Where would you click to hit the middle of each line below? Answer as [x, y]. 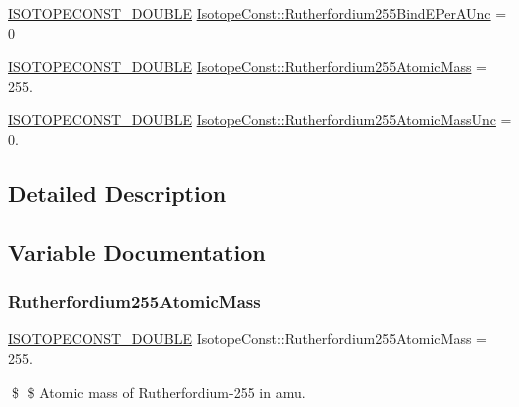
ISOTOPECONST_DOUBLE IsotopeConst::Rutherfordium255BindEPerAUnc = [257, 13]
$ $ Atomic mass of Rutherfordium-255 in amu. [158, 391]
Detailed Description [117, 192]
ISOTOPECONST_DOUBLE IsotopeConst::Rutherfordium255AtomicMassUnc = [260, 119]
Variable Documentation [137, 251]
